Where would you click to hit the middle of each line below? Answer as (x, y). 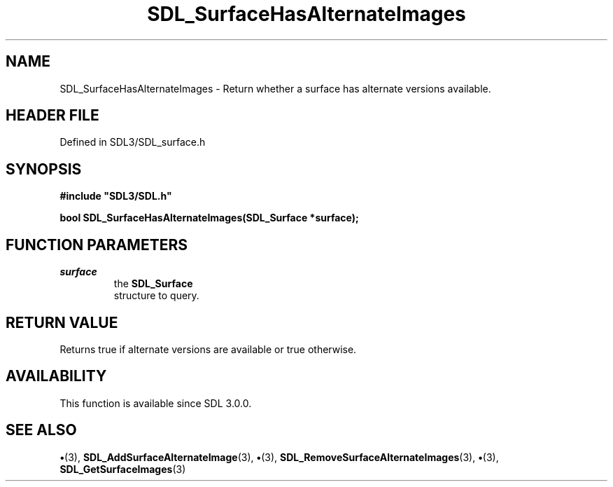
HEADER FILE (52, 116)
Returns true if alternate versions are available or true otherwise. (208, 349)
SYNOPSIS (44, 169)
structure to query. (156, 296)
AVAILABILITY (56, 376)
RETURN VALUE (62, 322)
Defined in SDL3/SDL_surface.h (133, 142)
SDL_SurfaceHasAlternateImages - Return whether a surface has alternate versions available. (275, 88)
